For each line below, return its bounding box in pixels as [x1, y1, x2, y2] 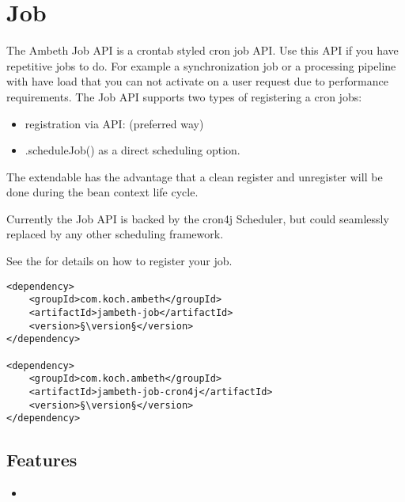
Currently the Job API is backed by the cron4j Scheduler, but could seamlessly [6, 210, 389, 226]
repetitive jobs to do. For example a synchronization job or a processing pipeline [6, 57, 396, 74]
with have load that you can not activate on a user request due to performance [6, 73, 388, 89]
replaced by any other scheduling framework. [6, 226, 224, 242]
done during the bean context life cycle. [6, 184, 199, 200]
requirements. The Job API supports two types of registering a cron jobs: [6, 88, 362, 105]
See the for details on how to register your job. [6, 253, 233, 269]
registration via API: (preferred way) [25, 115, 204, 131]
